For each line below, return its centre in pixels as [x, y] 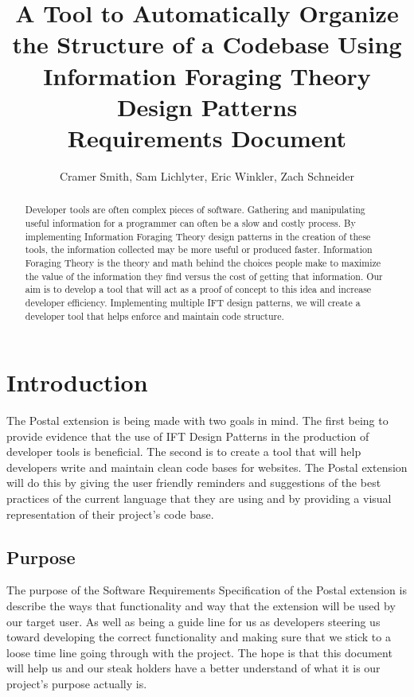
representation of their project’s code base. [110, 514]
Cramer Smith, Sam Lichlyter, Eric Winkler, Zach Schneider [207, 175]
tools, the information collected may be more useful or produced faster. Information [199, 249]
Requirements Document [207, 137]
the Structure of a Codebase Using [207, 44]
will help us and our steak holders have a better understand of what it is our [193, 668]
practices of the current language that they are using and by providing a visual [199, 498]
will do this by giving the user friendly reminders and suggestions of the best [194, 483]
